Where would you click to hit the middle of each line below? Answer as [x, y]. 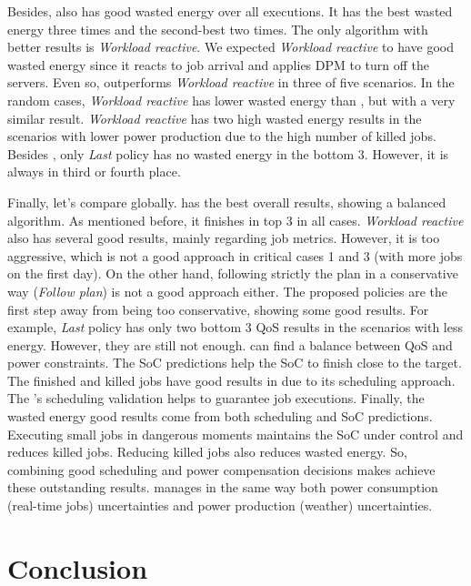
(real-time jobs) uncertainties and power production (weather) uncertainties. [220, 505]
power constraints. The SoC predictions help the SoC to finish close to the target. [235, 363]
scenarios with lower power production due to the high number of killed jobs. [222, 136]
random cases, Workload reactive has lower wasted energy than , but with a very [231, 100]
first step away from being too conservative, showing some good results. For [218, 309]
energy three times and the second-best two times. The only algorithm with [218, 29]
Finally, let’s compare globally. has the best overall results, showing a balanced [227, 202]
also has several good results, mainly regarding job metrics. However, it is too [224, 238]
